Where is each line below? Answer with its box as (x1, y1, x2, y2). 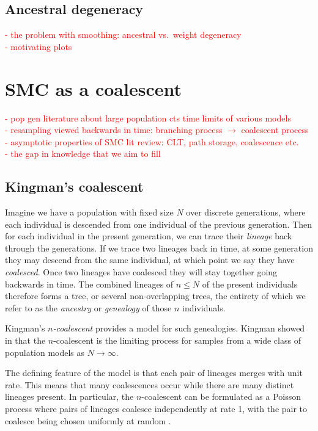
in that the (5, 334, 46, 347)
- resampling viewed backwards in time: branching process (5, 123, 223, 136)
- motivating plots (5, 40, 72, 53)
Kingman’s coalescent (5, 177, 144, 196)
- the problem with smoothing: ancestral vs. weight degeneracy (5, 28, 242, 41)
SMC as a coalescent (5, 76, 182, 101)
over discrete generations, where (186, 206, 306, 219)
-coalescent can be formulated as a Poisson (141, 390, 301, 403)
